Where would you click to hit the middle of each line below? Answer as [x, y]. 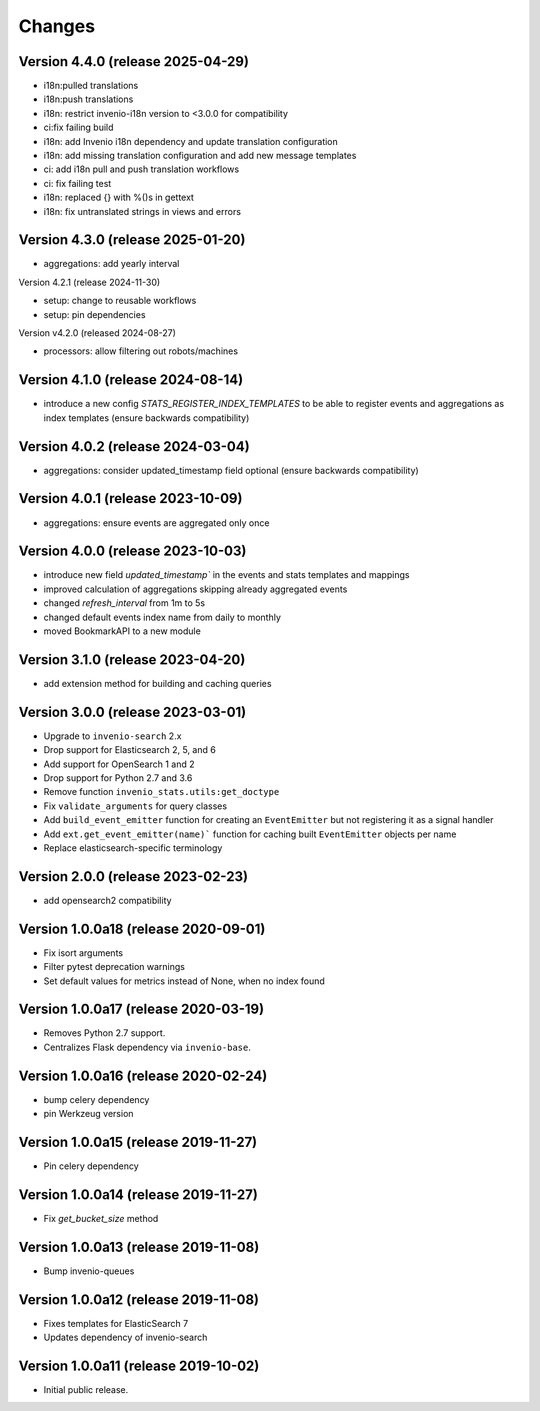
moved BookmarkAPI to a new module [122, 631]
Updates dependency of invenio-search [125, 1337]
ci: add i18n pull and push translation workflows [141, 169]
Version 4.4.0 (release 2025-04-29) [134, 61]
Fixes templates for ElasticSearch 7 [116, 1323]
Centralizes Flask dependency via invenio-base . [147, 1047]
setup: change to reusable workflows [120, 301]
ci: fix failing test [77, 183]
